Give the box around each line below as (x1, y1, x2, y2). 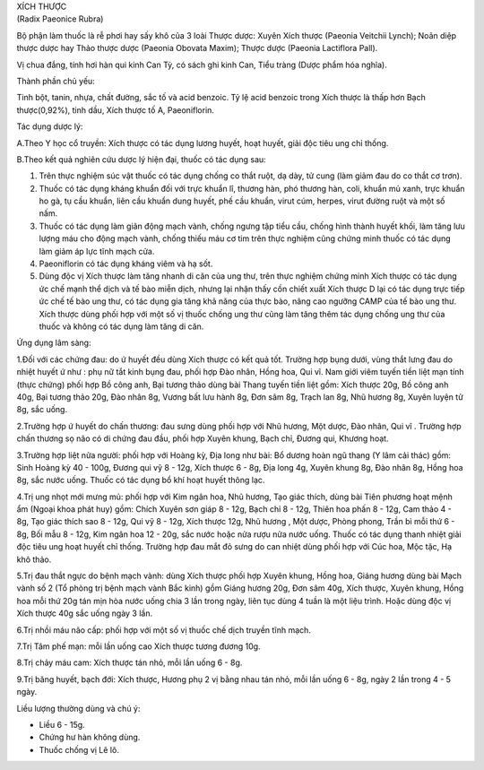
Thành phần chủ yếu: (16, 75, 96, 86)
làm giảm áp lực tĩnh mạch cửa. (39, 246, 155, 256)
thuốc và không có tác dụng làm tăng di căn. (39, 321, 204, 332)
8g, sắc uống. (16, 404, 67, 415)
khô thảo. (16, 554, 52, 565)
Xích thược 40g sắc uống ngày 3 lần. (16, 608, 153, 619)
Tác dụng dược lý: (16, 121, 83, 132)
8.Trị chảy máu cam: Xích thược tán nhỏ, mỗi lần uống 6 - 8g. (16, 657, 243, 668)
